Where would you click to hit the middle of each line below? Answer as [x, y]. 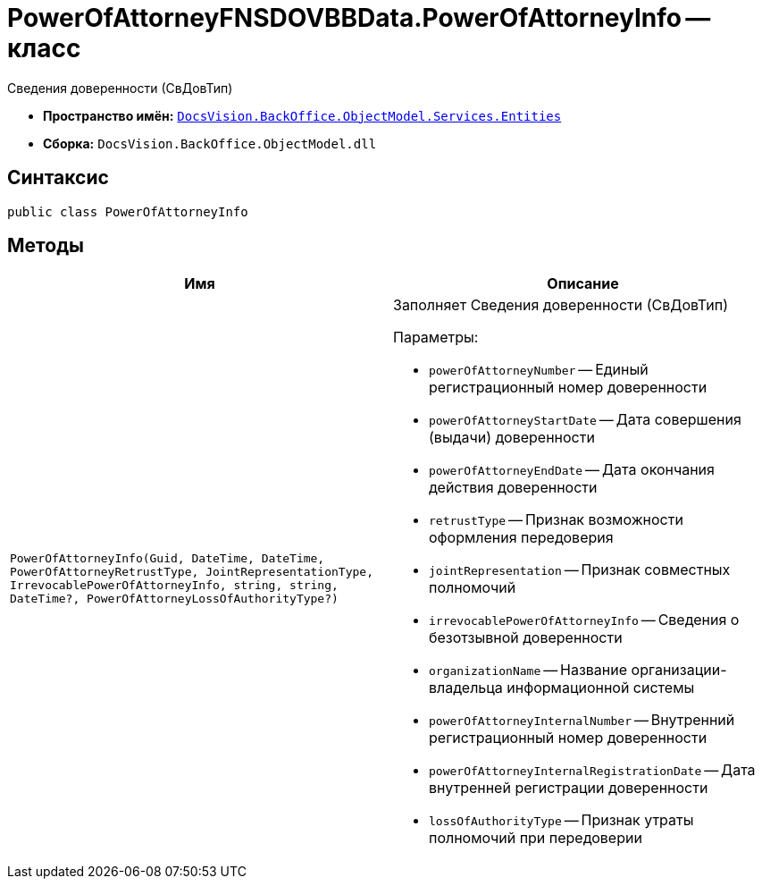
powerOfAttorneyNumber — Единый [539, 370]
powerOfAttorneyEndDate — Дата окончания [572, 470]
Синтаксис [58, 178]
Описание [583, 284]
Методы [46, 246]
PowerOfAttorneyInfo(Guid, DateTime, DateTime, [167, 559]
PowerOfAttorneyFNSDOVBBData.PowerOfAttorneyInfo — [359, 18]
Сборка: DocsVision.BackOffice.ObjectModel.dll [210, 143]
